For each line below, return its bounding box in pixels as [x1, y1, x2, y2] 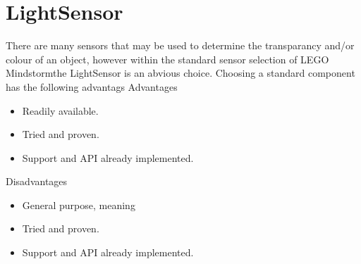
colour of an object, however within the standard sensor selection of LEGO [6, 51, 329, 66]
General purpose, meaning [22, 197, 135, 212]
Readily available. [22, 103, 99, 118]
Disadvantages [6, 174, 68, 189]
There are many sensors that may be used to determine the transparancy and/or [6, 38, 355, 53]
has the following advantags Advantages [6, 79, 178, 94]
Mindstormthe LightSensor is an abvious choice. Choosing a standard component [6, 65, 355, 80]
